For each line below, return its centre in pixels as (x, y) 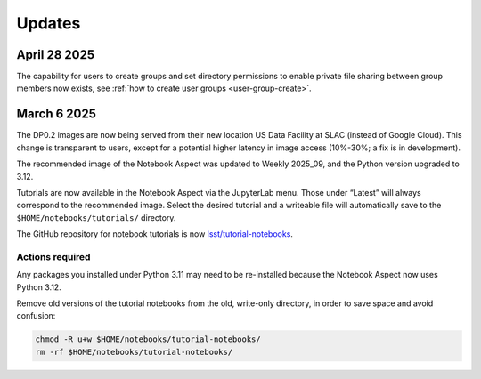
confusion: (36, 316)
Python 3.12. (39, 287)
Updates (49, 23)
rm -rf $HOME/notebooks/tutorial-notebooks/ (134, 352)
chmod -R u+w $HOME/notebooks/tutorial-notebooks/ (148, 339)
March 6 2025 (57, 114)
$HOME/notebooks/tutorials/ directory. (96, 217)
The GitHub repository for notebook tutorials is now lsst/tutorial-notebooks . (155, 234)
